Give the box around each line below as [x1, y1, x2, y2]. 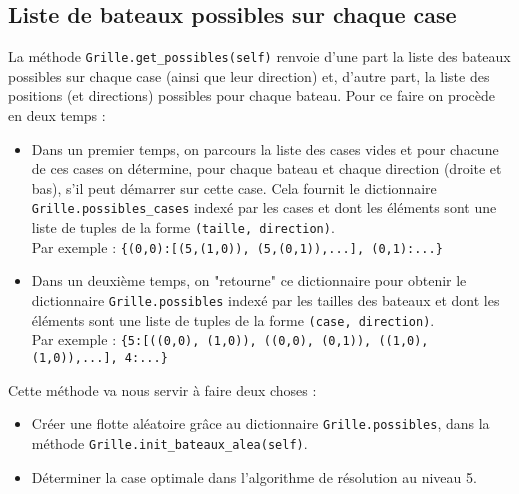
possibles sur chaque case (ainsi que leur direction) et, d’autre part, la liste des [8, 65, 490, 86]
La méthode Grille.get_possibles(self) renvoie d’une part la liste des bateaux [8, 46, 511, 67]
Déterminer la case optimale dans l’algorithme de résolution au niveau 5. [31, 466, 477, 487]
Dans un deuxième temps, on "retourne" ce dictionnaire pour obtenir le [31, 270, 467, 291]
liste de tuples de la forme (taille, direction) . [31, 217, 335, 238]
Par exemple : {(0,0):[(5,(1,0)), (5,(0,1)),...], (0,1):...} [31, 236, 443, 257]
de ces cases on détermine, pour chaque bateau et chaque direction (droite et [31, 158, 502, 179]
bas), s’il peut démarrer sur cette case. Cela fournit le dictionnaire [31, 177, 437, 198]
